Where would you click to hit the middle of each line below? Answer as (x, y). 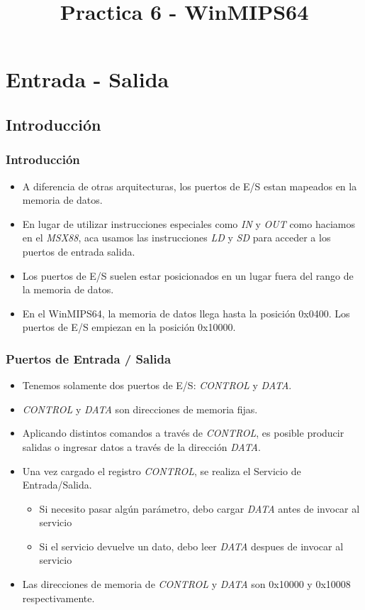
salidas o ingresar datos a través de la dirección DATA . (141, 446)
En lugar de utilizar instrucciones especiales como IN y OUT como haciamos (189, 223)
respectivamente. (58, 598)
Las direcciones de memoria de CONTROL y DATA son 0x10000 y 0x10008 (186, 584)
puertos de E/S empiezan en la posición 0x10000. (129, 327)
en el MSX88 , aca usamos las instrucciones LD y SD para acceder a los (176, 238)
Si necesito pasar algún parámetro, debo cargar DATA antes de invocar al (200, 508)
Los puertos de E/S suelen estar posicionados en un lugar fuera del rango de (188, 275)
